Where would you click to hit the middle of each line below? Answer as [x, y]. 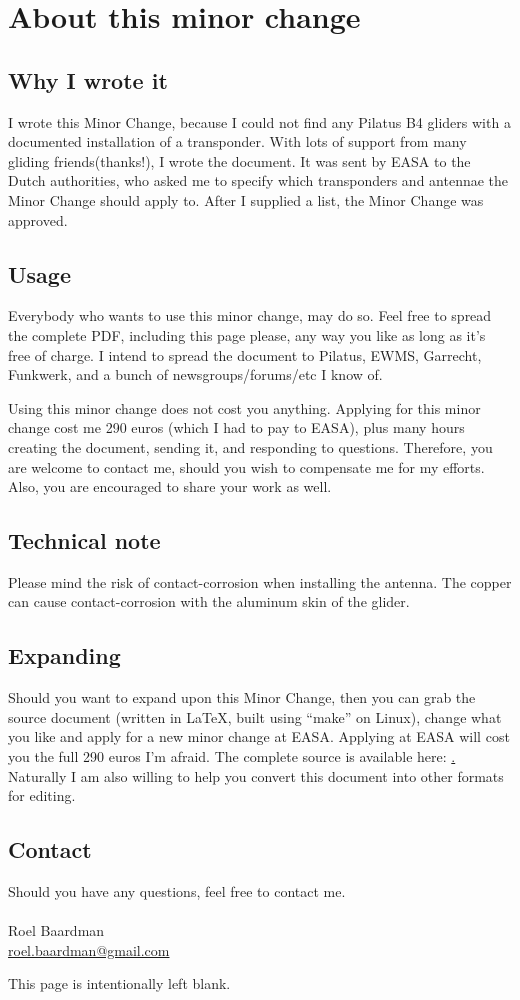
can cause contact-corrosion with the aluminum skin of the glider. [209, 601]
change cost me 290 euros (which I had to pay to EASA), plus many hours [236, 427]
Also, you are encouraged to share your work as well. [170, 486]
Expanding [64, 655]
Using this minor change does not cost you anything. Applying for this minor [244, 407]
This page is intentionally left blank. [119, 983]
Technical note [84, 540]
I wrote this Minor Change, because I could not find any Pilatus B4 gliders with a [259, 121]
